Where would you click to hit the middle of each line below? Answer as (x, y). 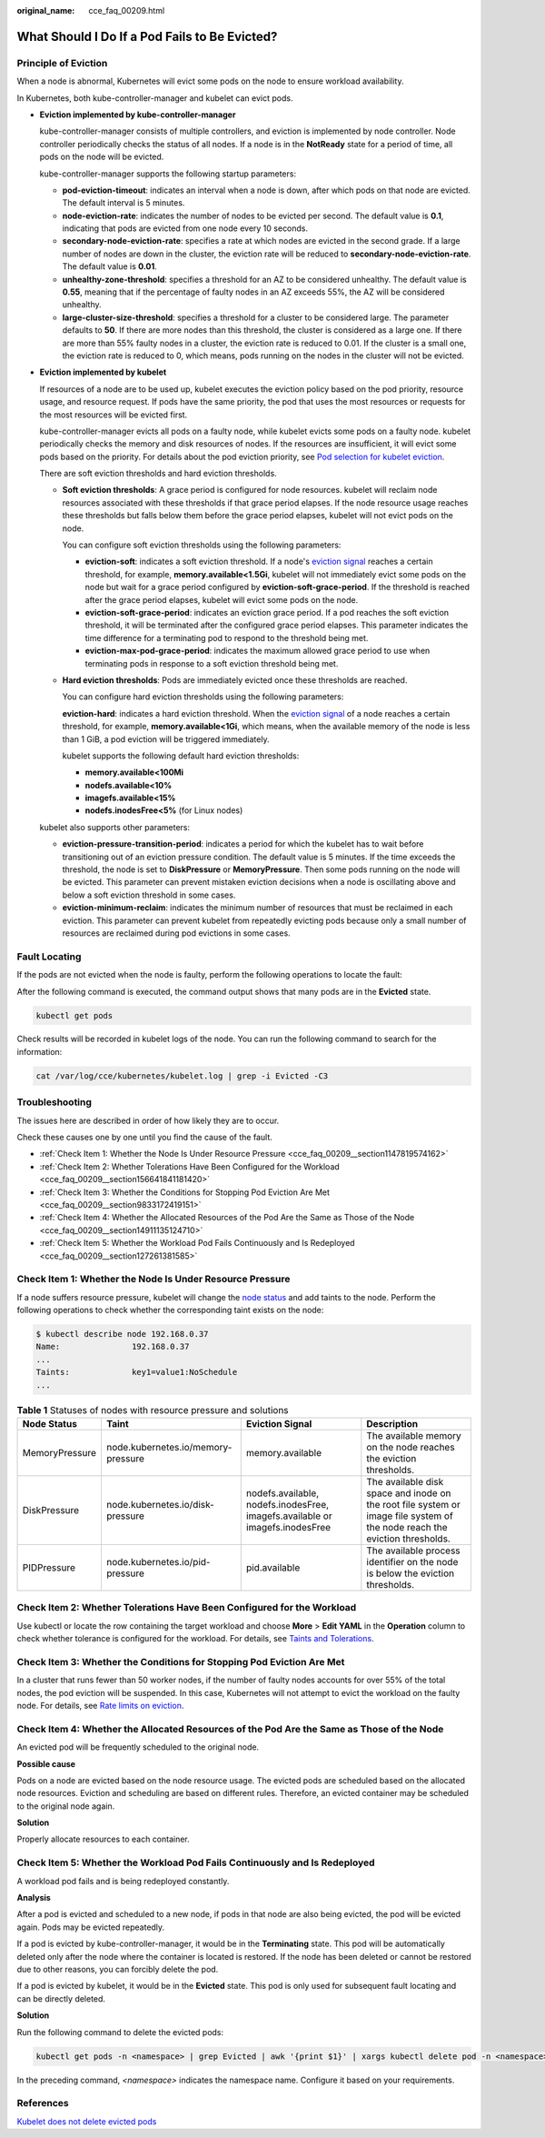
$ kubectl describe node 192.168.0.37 (122, 1334)
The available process (413, 1551)
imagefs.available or (289, 1516)
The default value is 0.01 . (110, 266)
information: (40, 1051)
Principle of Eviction (62, 63)
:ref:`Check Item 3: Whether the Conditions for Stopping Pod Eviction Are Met (185, 1192)
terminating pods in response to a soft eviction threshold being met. (212, 663)
